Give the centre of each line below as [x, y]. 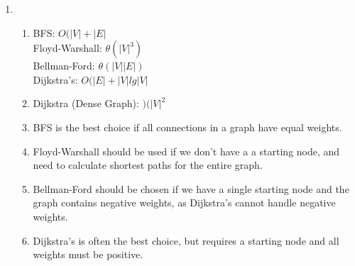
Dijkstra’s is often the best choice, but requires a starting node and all [186, 240]
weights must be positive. [88, 254]
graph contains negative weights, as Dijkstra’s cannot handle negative [184, 203]
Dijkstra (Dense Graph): [86, 103]
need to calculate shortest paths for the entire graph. [148, 165]
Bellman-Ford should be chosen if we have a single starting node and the [191, 188]
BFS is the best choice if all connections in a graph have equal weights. [187, 127]
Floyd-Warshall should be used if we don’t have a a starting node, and [186, 151]
